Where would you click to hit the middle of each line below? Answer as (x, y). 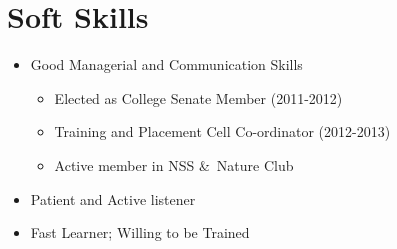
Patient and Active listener (113, 198)
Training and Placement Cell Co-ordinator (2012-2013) (222, 131)
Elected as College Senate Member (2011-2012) (198, 97)
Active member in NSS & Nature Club (174, 164)
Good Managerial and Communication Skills (166, 64)
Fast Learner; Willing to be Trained (140, 232)
